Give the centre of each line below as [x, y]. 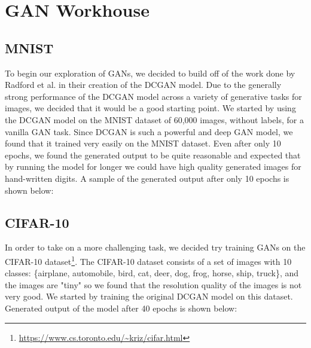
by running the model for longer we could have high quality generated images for [153, 167]
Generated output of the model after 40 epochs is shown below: [121, 308]
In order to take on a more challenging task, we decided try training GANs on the [155, 247]
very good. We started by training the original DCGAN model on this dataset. [149, 296]
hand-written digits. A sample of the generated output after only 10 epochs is [147, 178]
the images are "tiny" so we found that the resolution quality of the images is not [153, 284]
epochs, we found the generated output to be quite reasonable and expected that [153, 155]
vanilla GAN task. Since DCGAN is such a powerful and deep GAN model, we [149, 131]
